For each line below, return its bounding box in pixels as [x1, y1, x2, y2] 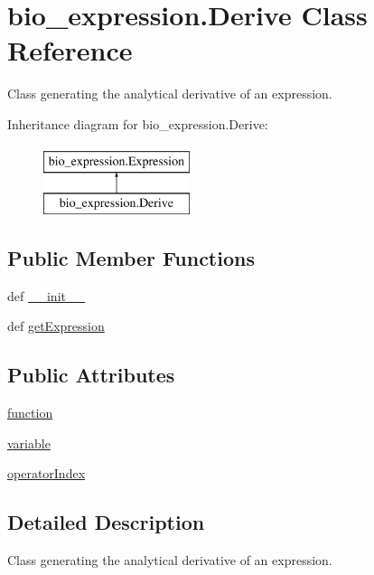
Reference [7, 32, 133, 69]
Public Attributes [7, 361, 175, 389]
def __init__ [7, 286, 85, 305]
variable [7, 433, 51, 452]
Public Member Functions [7, 244, 255, 272]
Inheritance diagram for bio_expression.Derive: [7, 114, 268, 133]
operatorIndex [7, 464, 86, 483]
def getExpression [7, 316, 105, 335]
